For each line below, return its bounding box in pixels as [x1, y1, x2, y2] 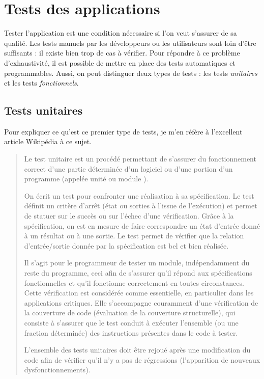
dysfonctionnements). [24, 364, 91, 375]
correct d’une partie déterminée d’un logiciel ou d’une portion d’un [24, 163, 233, 174]
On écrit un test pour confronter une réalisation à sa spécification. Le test [24, 190, 254, 201]
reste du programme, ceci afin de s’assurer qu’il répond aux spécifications [24, 267, 252, 278]
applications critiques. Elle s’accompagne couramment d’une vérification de [24, 297, 258, 308]
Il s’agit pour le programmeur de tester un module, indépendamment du [24, 257, 250, 268]
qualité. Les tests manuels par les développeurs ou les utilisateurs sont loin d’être [4, 37, 256, 48]
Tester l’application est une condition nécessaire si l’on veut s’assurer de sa [4, 28, 237, 38]
